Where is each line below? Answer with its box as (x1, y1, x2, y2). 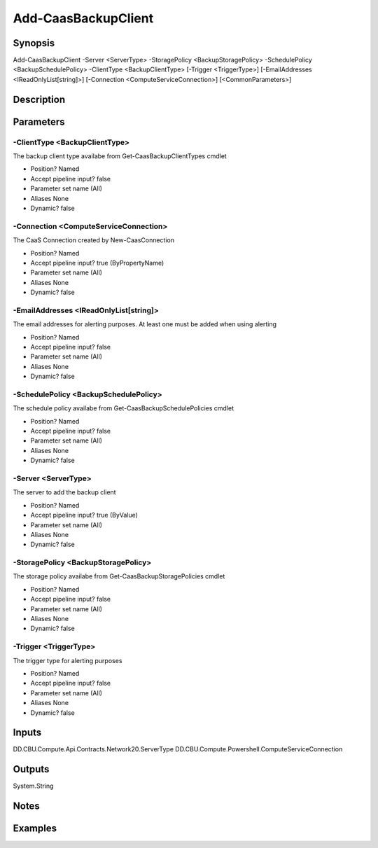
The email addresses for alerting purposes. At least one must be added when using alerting (13, 320, 276, 328)
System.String (13, 781, 54, 791)
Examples (13, 823, 57, 835)
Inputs (13, 727, 42, 739)
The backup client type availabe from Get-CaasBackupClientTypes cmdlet (13, 152, 227, 160)
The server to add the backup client (13, 488, 116, 496)
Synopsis (13, 37, 55, 49)
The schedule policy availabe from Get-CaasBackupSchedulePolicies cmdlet (13, 404, 234, 412)
